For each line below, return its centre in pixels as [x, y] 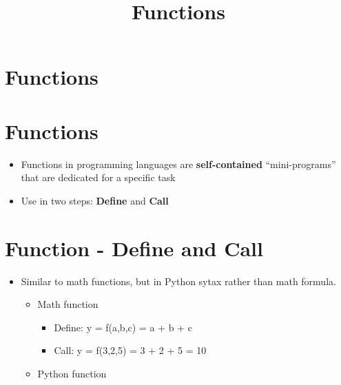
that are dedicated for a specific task [98, 177]
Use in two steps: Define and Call [95, 200]
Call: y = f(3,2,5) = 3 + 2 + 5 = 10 [130, 350]
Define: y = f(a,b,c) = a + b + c [123, 327]
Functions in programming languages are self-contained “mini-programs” [178, 164]
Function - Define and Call [134, 248]
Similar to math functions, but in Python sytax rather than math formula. [178, 281]
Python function [72, 373]
